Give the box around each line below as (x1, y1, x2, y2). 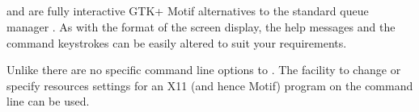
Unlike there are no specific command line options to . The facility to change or (6, 61, 401, 78)
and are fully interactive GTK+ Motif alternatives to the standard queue (6, 2, 369, 19)
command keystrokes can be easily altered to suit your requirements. (6, 34, 347, 51)
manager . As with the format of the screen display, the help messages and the (6, 18, 396, 35)
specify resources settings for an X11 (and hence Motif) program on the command (6, 77, 413, 93)
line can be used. (6, 93, 90, 110)
